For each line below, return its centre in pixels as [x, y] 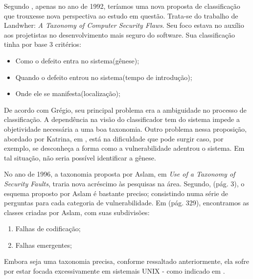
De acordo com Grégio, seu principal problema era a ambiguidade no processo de [125, 110]
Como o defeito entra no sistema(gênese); [77, 60]
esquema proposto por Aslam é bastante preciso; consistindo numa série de [116, 193]
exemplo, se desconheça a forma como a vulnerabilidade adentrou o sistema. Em [124, 148]
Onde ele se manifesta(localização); [68, 93]
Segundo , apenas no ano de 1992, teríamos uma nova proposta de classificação [122, 6]
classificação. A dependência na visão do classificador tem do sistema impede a [122, 119]
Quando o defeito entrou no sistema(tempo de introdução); [104, 77]
